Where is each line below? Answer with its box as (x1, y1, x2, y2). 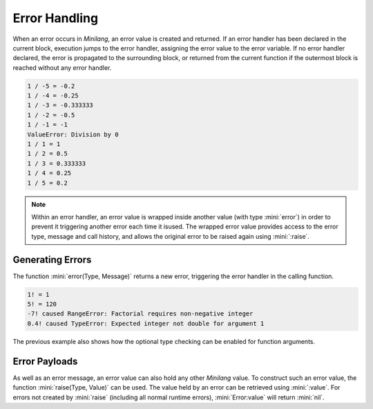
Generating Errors (12, 253, 92, 266)
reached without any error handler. (12, 63, 112, 72)
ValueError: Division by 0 (27, 130, 119, 138)
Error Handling (12, 10, 99, 26)
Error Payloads (12, 355, 78, 367)
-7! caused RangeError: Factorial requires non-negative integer (27, 310, 254, 318)
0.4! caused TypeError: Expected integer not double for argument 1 (27, 319, 265, 327)
